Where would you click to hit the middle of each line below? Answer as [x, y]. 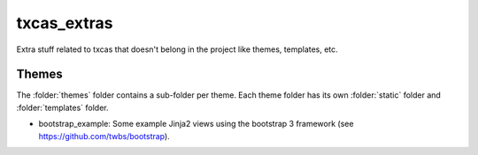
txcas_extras [65, 23]
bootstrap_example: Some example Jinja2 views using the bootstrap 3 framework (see [196, 124]
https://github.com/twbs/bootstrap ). [104, 136]
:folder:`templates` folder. [63, 107]
